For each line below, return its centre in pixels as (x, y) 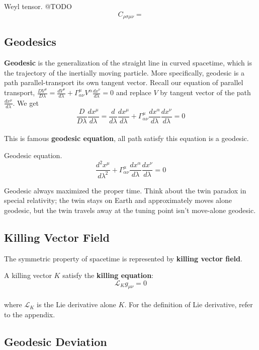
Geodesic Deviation (56, 341)
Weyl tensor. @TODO (38, 6)
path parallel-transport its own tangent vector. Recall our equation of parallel (124, 82)
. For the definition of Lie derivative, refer (189, 304)
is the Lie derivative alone (76, 304)
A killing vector (28, 275)
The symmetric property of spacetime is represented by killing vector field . (123, 258)
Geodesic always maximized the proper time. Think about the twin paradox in (125, 190)
